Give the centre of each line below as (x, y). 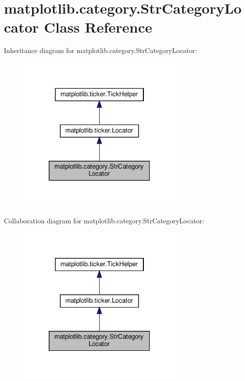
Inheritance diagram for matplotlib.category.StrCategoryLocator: (101, 50)
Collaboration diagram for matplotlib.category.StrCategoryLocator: (104, 220)
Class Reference (98, 27)
